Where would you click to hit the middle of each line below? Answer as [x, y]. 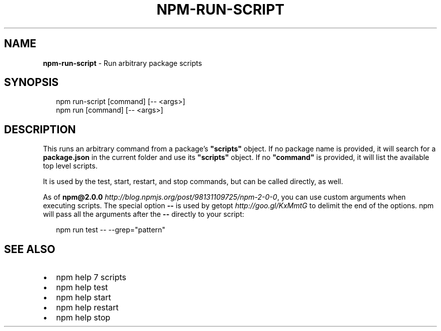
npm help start [84, 298]
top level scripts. [70, 166]
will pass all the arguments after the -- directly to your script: [144, 214]
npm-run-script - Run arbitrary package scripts [123, 63]
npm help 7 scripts [91, 277]
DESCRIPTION [40, 129]
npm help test [82, 287]
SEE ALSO [30, 249]
